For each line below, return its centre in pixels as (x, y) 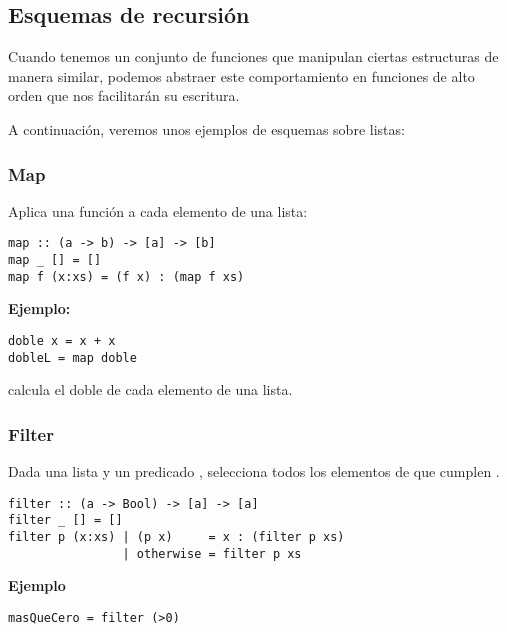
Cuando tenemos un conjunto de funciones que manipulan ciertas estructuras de (253, 56)
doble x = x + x (62, 340)
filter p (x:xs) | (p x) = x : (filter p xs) (176, 536)
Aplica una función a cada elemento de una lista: (158, 210)
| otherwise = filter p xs (212, 553)
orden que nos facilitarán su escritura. (124, 95)
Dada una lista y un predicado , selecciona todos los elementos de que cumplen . (254, 471)
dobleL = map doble (72, 357)
